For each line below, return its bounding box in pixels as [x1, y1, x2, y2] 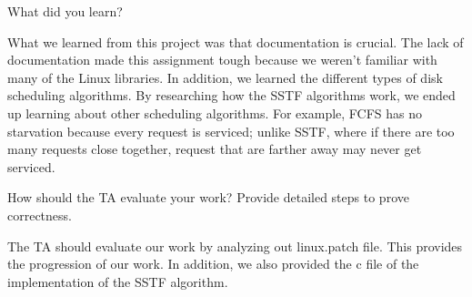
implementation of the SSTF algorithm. [7, 271, 228, 291]
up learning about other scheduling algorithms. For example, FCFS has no [7, 103, 423, 122]
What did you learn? [7, 2, 123, 20]
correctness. [7, 205, 72, 224]
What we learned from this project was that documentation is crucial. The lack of [7, 32, 464, 51]
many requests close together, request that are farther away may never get [7, 139, 422, 159]
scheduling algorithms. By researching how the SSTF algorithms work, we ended [7, 86, 456, 105]
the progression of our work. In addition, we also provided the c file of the [7, 254, 419, 273]
